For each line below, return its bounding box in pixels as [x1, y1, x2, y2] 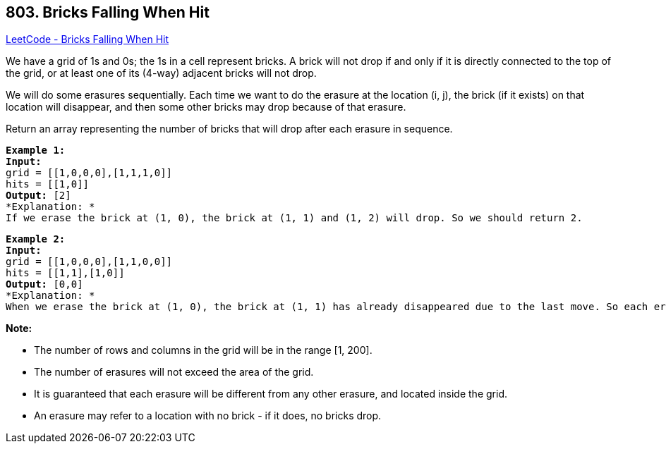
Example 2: [6, 233, 66, 245]
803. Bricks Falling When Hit [6, 4, 210, 21]
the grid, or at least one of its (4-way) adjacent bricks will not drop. [6, 67, 317, 80]
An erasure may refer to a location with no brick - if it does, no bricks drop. [34, 410, 382, 422]
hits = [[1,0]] [6, 178, 90, 190]
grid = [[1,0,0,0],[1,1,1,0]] [6, 167, 173, 179]
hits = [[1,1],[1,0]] [6, 267, 125, 279]
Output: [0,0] [6, 278, 83, 290]
